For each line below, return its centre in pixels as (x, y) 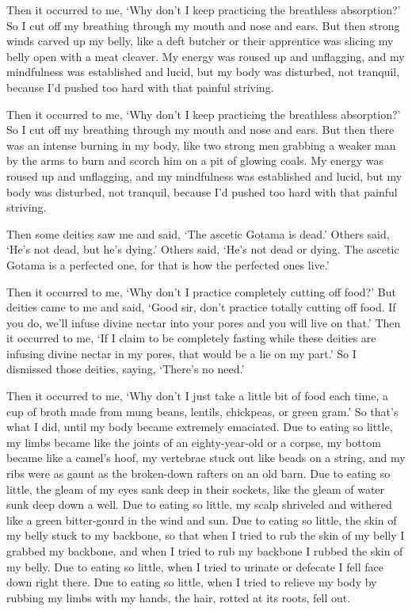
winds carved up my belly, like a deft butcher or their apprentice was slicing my (200, 41)
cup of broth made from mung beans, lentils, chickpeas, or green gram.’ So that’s (202, 411)
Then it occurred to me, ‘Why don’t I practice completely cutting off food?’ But (201, 291)
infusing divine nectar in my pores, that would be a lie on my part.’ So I (181, 353)
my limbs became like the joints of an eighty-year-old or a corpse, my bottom (194, 442)
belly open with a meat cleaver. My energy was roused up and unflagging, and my (206, 56)
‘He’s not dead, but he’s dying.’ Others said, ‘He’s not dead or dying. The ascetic (203, 249)
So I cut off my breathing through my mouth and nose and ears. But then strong (203, 25)
